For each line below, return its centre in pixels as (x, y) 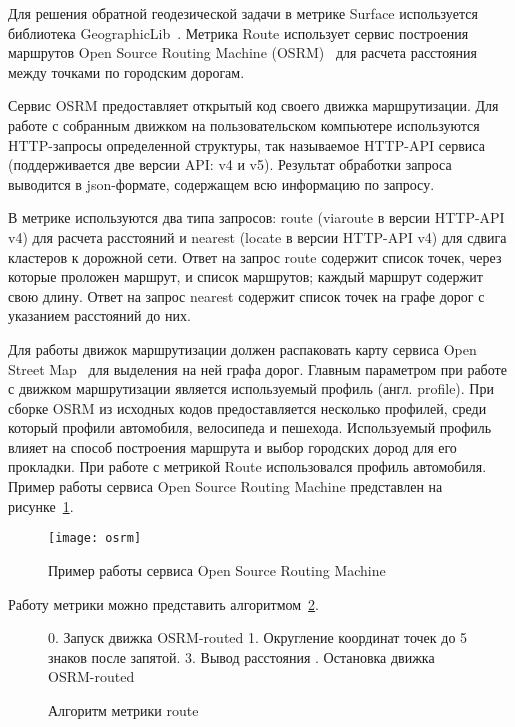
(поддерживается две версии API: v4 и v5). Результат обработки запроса (230, 164)
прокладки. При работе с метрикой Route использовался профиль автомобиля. (247, 466)
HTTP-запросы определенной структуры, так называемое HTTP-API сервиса (246, 144)
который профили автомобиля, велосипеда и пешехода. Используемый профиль (250, 427)
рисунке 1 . (41, 505)
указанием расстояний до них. (99, 315)
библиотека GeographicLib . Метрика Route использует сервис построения (238, 32)
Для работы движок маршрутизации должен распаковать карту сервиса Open (242, 348)
